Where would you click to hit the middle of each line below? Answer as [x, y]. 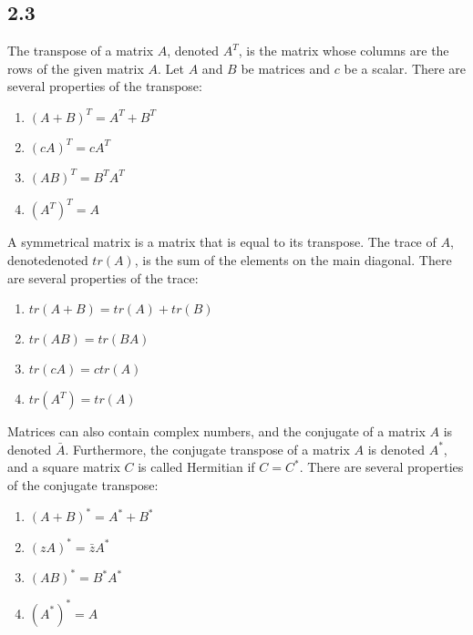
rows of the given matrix [76, 68]
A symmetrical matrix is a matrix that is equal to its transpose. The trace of [222, 242]
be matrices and [286, 68]
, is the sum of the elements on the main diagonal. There [293, 260]
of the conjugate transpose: [83, 485]
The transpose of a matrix [81, 51]
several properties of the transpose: [105, 86]
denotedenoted [48, 260]
